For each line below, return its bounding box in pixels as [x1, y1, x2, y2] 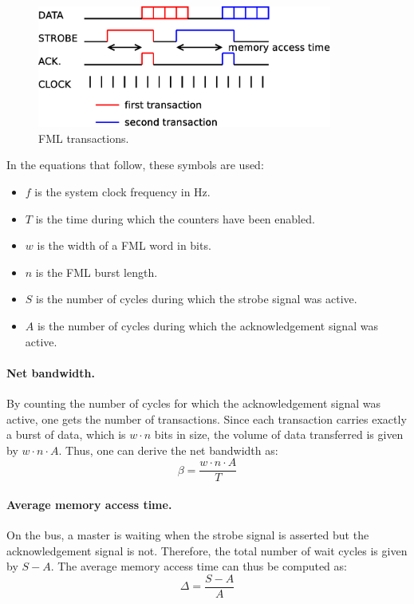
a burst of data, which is [6, 426, 126, 443]
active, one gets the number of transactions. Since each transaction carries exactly [6, 410, 407, 427]
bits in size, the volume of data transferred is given [154, 426, 404, 443]
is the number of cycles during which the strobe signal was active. [36, 290, 357, 307]
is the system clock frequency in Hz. [34, 183, 211, 199]
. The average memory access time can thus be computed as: [50, 558, 347, 574]
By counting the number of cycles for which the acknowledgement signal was [6, 394, 381, 411]
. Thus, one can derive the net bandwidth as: [58, 441, 278, 458]
